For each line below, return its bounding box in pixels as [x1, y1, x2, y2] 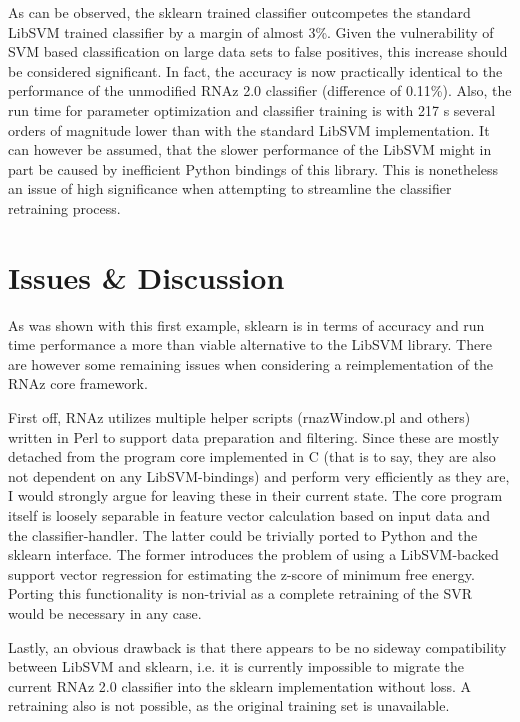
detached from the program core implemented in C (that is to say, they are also [8, 446, 496, 467]
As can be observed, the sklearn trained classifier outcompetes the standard [8, 2, 471, 22]
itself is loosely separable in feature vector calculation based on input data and [8, 505, 490, 525]
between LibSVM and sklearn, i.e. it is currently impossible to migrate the [8, 656, 465, 677]
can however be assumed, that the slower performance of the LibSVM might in [8, 139, 492, 160]
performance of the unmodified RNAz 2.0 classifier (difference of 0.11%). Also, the [8, 80, 512, 101]
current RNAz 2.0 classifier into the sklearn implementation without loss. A [8, 675, 472, 696]
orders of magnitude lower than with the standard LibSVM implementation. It [8, 119, 490, 140]
